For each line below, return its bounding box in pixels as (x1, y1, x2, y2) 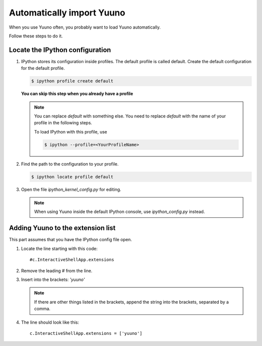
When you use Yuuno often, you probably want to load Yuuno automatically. (9, 24, 161, 30)
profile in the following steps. (34, 120, 92, 126)
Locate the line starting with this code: (21, 246, 98, 251)
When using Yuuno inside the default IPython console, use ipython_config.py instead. (34, 209, 205, 214)
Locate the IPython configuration (9, 46, 111, 54)
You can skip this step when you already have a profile (21, 91, 133, 97)
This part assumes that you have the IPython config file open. (9, 237, 132, 243)
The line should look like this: (21, 319, 80, 325)
